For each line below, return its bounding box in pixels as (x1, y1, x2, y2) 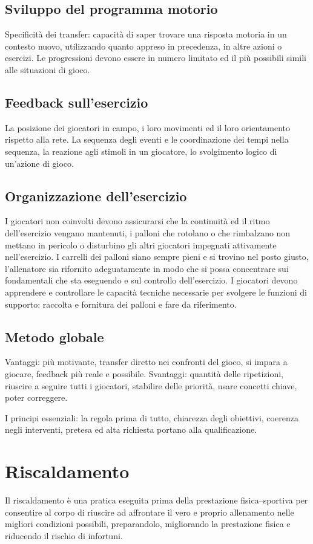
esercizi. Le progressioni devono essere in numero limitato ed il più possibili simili (5, 51, 306, 64)
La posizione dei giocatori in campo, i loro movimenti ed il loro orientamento (5, 121, 290, 134)
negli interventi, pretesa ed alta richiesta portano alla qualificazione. (5, 423, 257, 436)
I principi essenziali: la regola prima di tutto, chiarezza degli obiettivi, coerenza (5, 411, 298, 424)
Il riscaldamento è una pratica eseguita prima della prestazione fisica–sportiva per (5, 494, 308, 506)
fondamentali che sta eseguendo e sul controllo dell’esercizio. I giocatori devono (5, 274, 298, 287)
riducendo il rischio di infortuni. (5, 529, 123, 542)
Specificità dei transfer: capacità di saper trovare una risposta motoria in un (5, 28, 287, 40)
